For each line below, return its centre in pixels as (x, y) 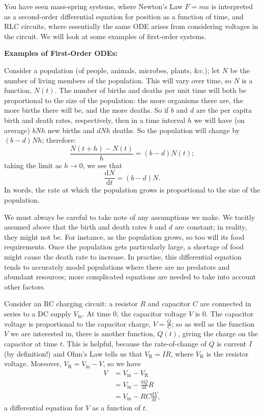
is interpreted (232, 6)
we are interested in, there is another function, (83, 333)
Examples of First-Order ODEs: (61, 53)
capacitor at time (31, 343)
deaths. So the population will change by (176, 130)
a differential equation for (44, 407)
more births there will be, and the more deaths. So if (86, 110)
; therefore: (59, 140)
